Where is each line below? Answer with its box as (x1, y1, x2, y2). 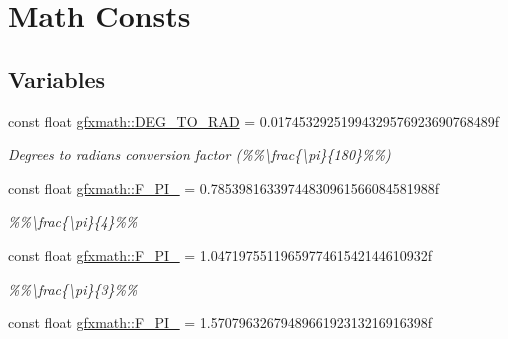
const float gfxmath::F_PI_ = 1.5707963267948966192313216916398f (8, 312, 433, 333)
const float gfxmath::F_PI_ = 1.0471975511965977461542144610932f (8, 244, 433, 265)
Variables (8, 63, 106, 94)
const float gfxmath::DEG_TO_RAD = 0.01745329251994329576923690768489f (8, 110, 500, 131)
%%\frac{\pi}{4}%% (8, 211, 138, 232)
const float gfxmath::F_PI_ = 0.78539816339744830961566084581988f (8, 177, 440, 198)
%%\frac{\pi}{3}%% (8, 278, 138, 299)
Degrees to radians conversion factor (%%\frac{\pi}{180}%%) (8, 144, 391, 165)
